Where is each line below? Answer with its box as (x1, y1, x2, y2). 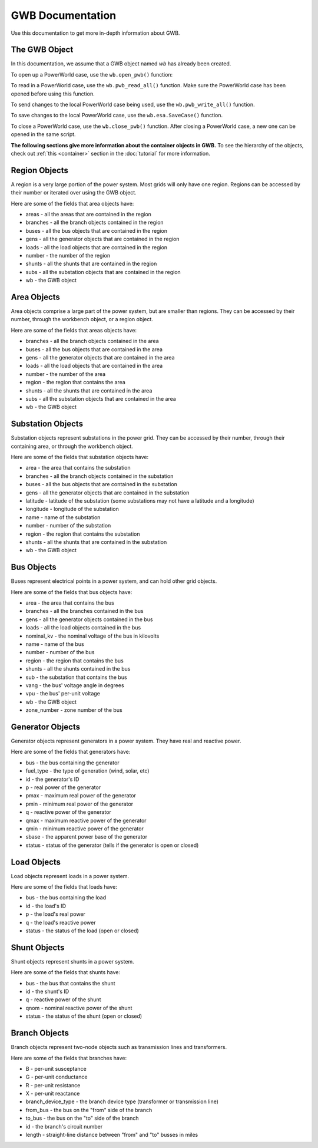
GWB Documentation (11, 9, 117, 22)
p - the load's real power (25, 911, 85, 918)
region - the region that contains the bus (25, 657, 124, 664)
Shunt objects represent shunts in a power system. (11, 958, 135, 965)
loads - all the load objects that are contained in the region (25, 243, 168, 250)
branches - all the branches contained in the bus (25, 608, 144, 615)
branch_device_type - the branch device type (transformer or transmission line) (25, 1098, 219, 1105)
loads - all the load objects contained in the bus (25, 624, 141, 631)
